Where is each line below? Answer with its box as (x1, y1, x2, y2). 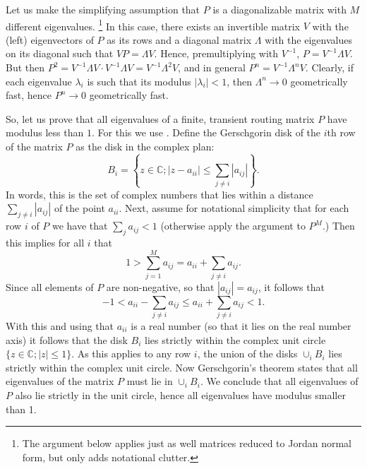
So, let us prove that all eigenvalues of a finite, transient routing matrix (6, 111, 315, 126)
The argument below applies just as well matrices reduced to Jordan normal (22, 436, 351, 451)
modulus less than (6, 125, 84, 140)
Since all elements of (6, 279, 94, 294)
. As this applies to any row (71, 346, 191, 361)
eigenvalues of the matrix (6, 374, 114, 388)
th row (327, 125, 356, 140)
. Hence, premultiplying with (154, 46, 279, 61)
